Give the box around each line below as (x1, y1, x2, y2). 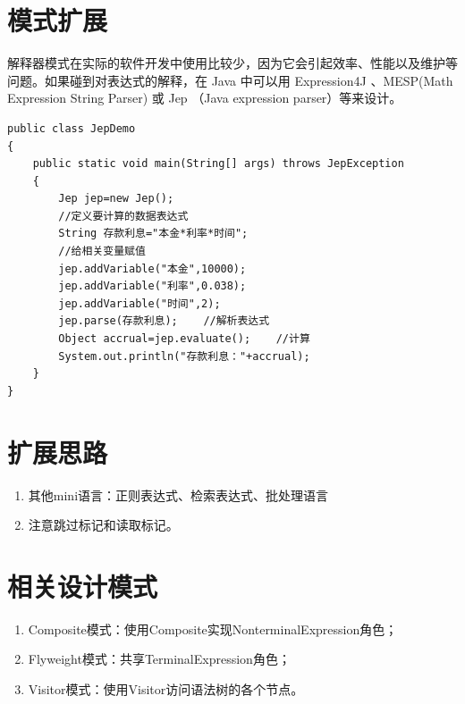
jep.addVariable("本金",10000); (58, 262, 247, 275)
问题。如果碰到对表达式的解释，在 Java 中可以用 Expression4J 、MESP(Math (7, 71, 453, 89)
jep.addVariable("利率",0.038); (58, 280, 247, 293)
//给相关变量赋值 (58, 245, 146, 258)
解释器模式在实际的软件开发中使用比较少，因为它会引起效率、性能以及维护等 (7, 54, 458, 72)
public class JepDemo (7, 122, 136, 135)
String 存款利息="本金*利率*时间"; (58, 227, 249, 240)
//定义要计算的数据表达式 (58, 209, 189, 222)
